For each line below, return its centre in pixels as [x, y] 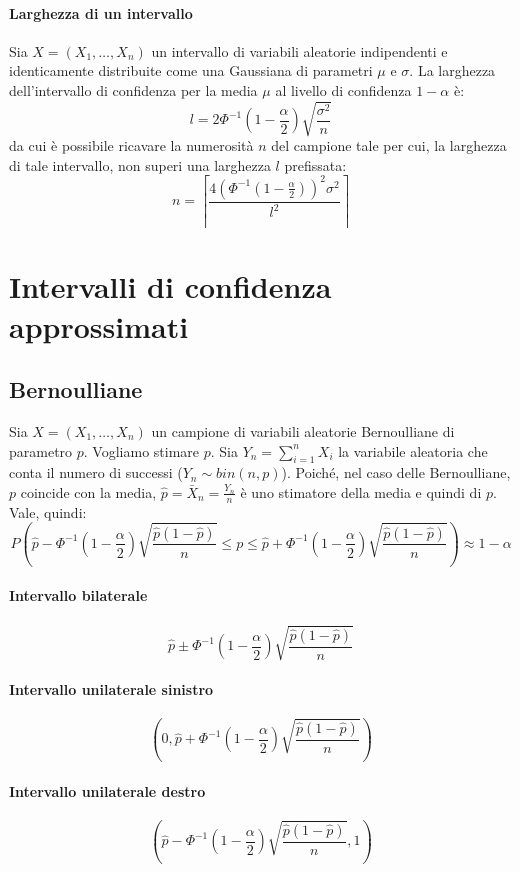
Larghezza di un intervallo [101, 12]
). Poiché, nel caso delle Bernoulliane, [396, 472]
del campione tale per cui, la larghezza [389, 145]
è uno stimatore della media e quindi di [361, 491]
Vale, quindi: [48, 511]
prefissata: [315, 164]
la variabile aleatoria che [413, 450]
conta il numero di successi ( [96, 472]
